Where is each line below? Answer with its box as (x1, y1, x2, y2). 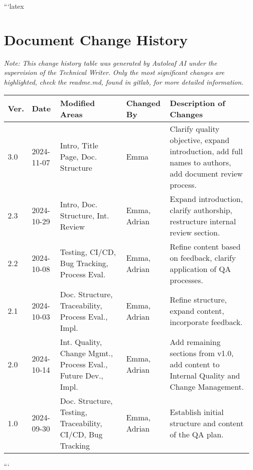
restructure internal (170, 215, 236, 227)
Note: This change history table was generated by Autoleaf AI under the (4, 57, 217, 68)
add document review (170, 167, 243, 179)
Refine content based (170, 240, 241, 252)
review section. (170, 226, 220, 238)
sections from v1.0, (170, 347, 234, 359)
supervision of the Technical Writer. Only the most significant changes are (4, 67, 225, 77)
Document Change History (4, 29, 188, 49)
